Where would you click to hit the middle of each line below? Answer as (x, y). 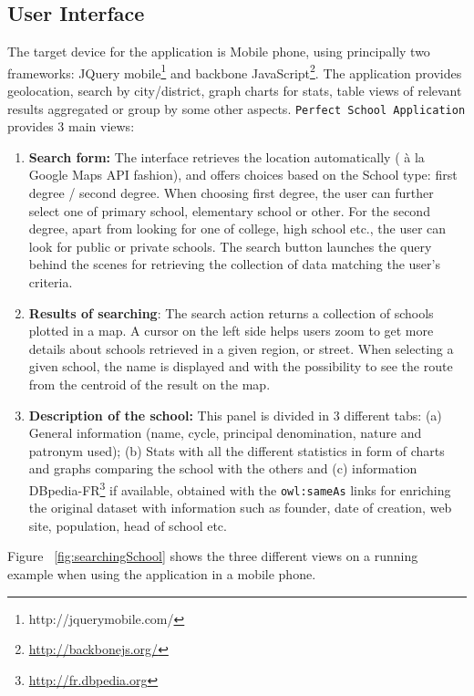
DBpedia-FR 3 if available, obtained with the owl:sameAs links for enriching (240, 488)
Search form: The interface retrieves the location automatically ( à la (227, 156)
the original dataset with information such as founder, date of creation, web (240, 508)
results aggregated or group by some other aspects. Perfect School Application (237, 108)
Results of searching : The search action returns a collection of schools (231, 312)
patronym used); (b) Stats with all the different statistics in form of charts (237, 450)
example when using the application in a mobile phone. (162, 574)
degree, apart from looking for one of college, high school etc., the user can (237, 229)
